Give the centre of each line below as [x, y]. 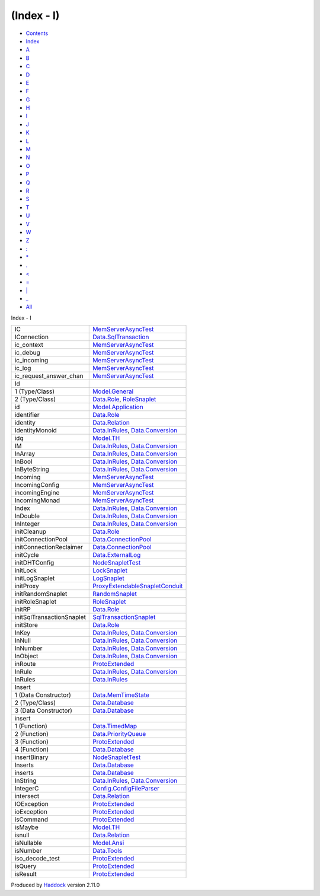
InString [25, 781]
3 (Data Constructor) [43, 710]
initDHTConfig [34, 563]
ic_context [29, 345]
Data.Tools [108, 851]
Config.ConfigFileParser [126, 789]
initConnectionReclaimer [49, 547]
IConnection [31, 337]
